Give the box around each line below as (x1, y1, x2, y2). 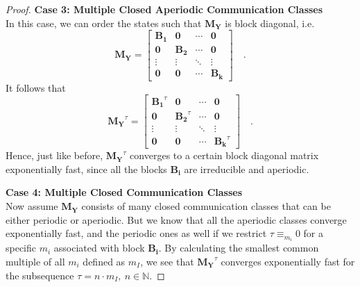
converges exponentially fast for (221, 254, 355, 268)
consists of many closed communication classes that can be (81, 199, 331, 213)
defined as (83, 254, 126, 268)
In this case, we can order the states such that (6, 15, 202, 30)
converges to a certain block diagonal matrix (130, 148, 319, 163)
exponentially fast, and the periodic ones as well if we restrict (6, 226, 267, 240)
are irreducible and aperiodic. (184, 161, 309, 176)
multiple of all (6, 254, 65, 268)
